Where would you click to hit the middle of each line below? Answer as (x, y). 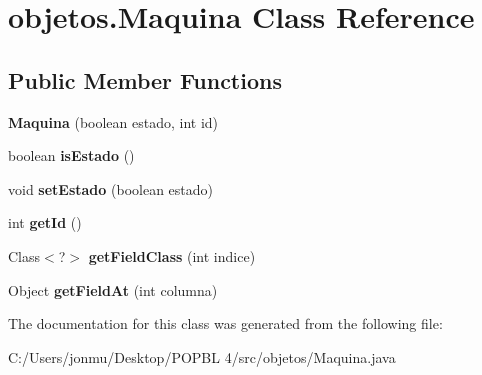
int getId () (45, 222)
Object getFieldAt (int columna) (113, 289)
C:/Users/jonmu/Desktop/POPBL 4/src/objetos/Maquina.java (202, 356)
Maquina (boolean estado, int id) (113, 121)
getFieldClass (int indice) (172, 255)
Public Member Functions (145, 79)
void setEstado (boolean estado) (110, 188)
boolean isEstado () (71, 155)
